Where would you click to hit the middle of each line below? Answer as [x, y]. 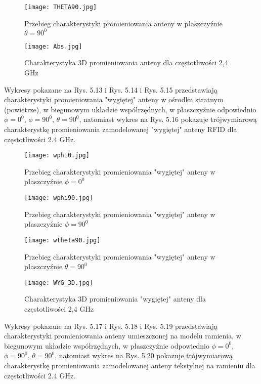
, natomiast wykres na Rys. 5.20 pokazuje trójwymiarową [144, 355]
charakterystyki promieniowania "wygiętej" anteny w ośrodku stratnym [114, 99]
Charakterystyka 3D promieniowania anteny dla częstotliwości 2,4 [126, 62]
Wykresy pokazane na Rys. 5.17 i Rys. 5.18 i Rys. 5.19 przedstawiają [111, 326]
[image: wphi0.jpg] [57, 156]
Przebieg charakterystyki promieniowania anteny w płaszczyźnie [123, 23]
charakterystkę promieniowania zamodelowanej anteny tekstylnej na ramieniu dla [130, 365]
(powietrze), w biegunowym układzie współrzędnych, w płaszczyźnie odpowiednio [130, 109]
